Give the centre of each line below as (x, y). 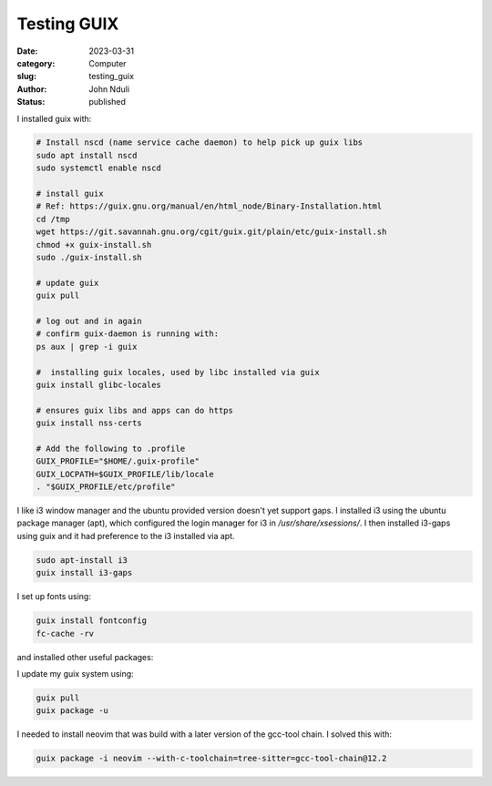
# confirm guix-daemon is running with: (127, 334)
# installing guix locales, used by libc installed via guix (178, 372)
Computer (108, 63)
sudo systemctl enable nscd (98, 168)
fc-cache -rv (65, 633)
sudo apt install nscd (87, 155)
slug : (26, 77)
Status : (31, 102)
